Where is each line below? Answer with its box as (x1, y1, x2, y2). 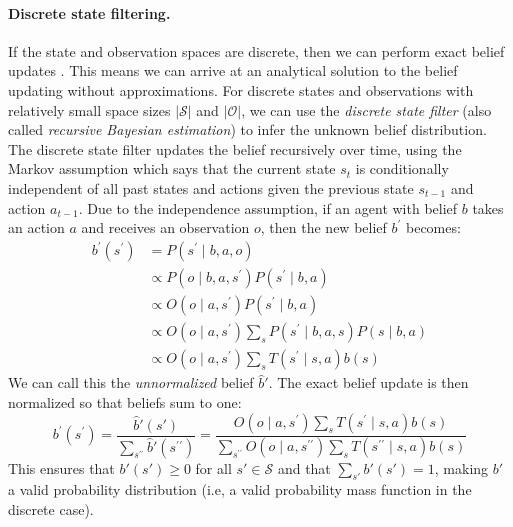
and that (277, 457, 331, 478)
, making (434, 457, 489, 478)
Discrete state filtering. (8, 2, 171, 23)
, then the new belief (260, 217, 387, 238)
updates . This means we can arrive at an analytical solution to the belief (8, 60, 458, 81)
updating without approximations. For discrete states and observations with (8, 79, 474, 100)
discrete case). (8, 499, 94, 520)
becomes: (405, 217, 461, 238)
